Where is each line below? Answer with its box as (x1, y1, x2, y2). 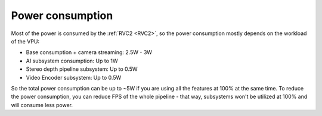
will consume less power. (11, 101, 73, 108)
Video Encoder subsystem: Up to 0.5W (26, 74, 122, 81)
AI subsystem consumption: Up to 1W (26, 57, 119, 64)
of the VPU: (11, 37, 40, 45)
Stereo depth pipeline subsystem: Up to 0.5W (26, 65, 138, 73)
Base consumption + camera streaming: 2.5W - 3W (26, 49, 152, 56)
